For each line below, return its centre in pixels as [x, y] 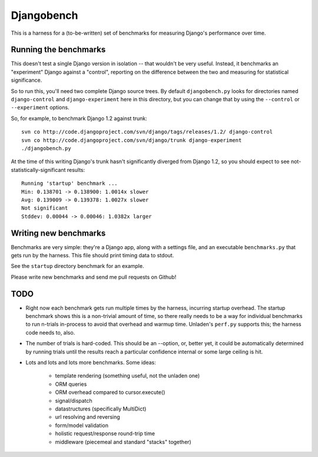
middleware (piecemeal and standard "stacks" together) [123, 442]
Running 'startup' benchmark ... [69, 183]
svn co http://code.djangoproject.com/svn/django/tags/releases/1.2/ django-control [147, 132]
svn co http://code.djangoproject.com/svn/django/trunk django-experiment [132, 140]
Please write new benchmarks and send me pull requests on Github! [94, 277]
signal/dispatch [74, 400]
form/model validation [82, 425]
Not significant [45, 208]
